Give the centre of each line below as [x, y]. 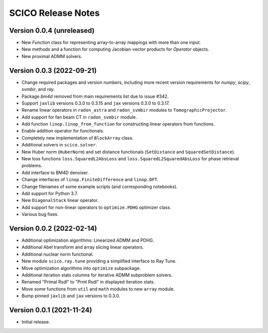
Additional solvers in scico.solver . [59, 145]
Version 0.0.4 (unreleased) [52, 31]
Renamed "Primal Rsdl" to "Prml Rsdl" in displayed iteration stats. [88, 282]
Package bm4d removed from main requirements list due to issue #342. [95, 96]
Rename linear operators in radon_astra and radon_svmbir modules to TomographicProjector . [124, 110]
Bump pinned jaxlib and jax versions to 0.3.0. [71, 296]
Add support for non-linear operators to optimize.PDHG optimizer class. [96, 207]
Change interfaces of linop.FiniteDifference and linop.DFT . [90, 180]
